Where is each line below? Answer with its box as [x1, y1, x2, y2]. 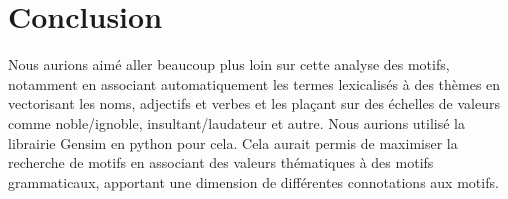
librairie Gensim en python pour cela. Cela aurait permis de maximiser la [8, 132, 458, 153]
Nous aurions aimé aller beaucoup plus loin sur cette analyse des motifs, [8, 54, 450, 75]
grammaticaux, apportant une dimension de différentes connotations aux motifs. [8, 171, 499, 192]
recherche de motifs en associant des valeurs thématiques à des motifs [8, 152, 434, 173]
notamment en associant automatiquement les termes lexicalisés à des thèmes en [8, 73, 501, 94]
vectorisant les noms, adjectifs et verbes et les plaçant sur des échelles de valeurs [8, 93, 500, 114]
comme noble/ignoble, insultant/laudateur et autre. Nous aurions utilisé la [8, 112, 466, 133]
